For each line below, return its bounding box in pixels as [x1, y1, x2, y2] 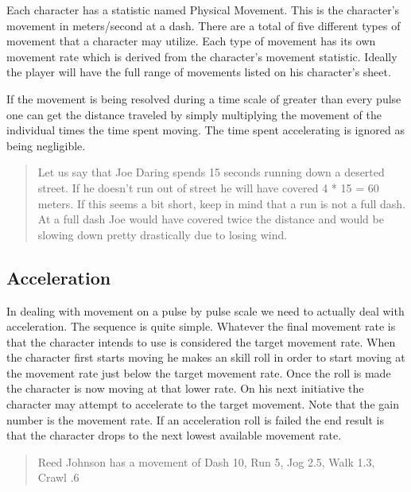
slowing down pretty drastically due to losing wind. [37, 226, 288, 242]
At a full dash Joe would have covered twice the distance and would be [37, 211, 384, 227]
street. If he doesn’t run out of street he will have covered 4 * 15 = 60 [37, 179, 379, 196]
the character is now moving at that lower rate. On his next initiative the [6, 380, 364, 397]
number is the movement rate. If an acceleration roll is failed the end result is [6, 411, 384, 428]
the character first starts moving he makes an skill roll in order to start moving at [6, 349, 405, 366]
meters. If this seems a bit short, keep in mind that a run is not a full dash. [37, 195, 406, 211]
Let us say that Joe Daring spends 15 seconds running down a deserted [37, 164, 385, 180]
